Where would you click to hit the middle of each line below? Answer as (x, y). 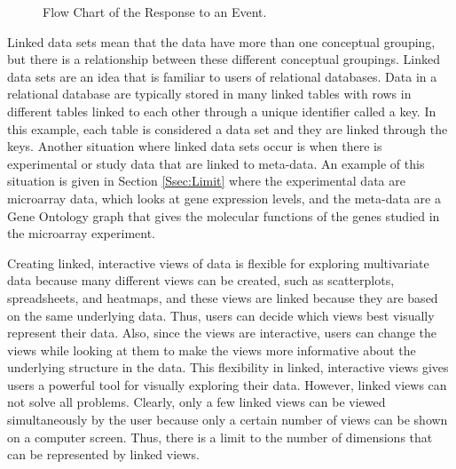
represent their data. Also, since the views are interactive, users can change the (222, 333)
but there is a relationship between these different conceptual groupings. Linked (224, 59)
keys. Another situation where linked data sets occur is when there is (195, 146)
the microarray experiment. (81, 233)
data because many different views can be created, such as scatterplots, (201, 280)
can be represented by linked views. (103, 454)
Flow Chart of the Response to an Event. (155, 12)
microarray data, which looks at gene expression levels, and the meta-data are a (224, 198)
